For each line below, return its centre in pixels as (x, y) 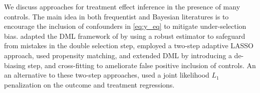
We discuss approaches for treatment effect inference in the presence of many (122, 6)
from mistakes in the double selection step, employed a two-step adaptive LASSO (129, 46)
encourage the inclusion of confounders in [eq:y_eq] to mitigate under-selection (125, 26)
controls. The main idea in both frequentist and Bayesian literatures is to (116, 16)
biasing (15, 65)
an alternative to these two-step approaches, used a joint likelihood (107, 75)
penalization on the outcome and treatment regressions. (89, 84)
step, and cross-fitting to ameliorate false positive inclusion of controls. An (142, 65)
